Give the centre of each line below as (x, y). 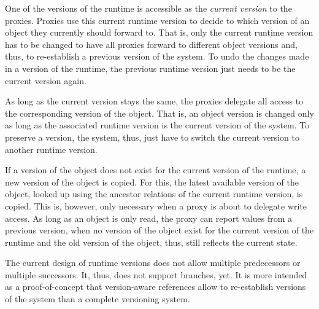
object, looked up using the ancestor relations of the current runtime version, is (154, 194)
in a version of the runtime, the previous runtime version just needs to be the (150, 68)
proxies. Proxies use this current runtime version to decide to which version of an (157, 20)
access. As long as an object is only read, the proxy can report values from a (149, 218)
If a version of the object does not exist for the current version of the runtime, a (156, 170)
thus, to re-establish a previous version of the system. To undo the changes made (157, 56)
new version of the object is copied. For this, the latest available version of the (152, 182)
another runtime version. (51, 149)
